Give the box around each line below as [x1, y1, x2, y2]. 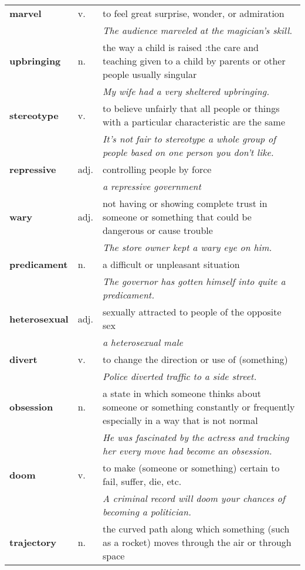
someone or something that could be [102, 210, 252, 223]
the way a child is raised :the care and [102, 40, 259, 54]
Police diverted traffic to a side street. [102, 369, 257, 383]
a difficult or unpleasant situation [102, 257, 240, 271]
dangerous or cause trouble [102, 223, 213, 237]
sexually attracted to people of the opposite [102, 305, 282, 318]
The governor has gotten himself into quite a [102, 274, 286, 288]
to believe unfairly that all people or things [102, 101, 280, 115]
